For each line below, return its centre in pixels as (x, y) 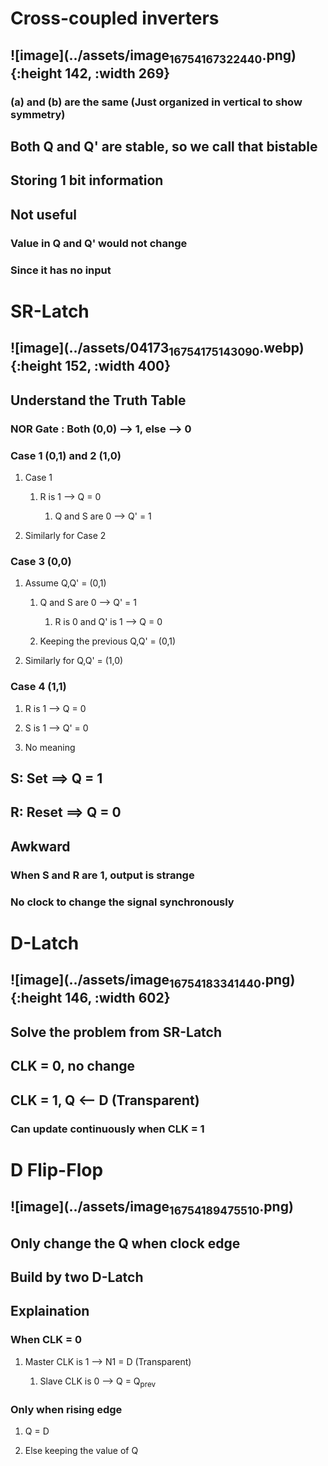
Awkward (40, 846)
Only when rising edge (66, 1409)
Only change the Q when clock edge (125, 1243)
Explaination (50, 1311)
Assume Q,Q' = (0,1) (65, 583)
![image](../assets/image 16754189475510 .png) (152, 1208)
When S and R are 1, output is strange (102, 875)
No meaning (50, 747)
